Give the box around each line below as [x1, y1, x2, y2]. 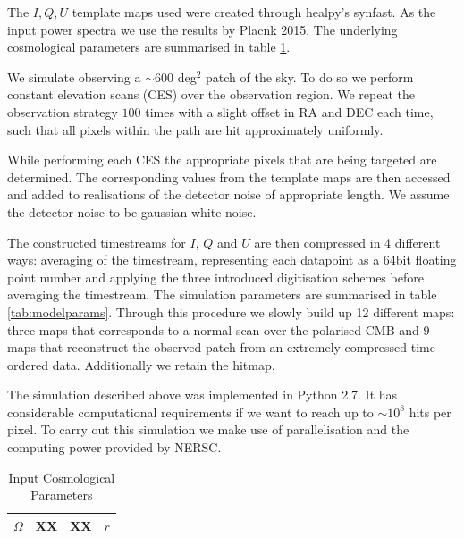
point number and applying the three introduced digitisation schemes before [7, 267, 424, 286]
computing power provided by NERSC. [7, 438, 222, 457]
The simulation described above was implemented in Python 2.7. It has [7, 385, 398, 404]
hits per [409, 402, 451, 421]
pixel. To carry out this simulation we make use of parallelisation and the [7, 420, 409, 439]
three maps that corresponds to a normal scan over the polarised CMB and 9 [7, 320, 430, 339]
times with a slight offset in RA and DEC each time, [145, 102, 434, 121]
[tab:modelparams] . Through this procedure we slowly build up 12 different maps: [7, 302, 455, 321]
